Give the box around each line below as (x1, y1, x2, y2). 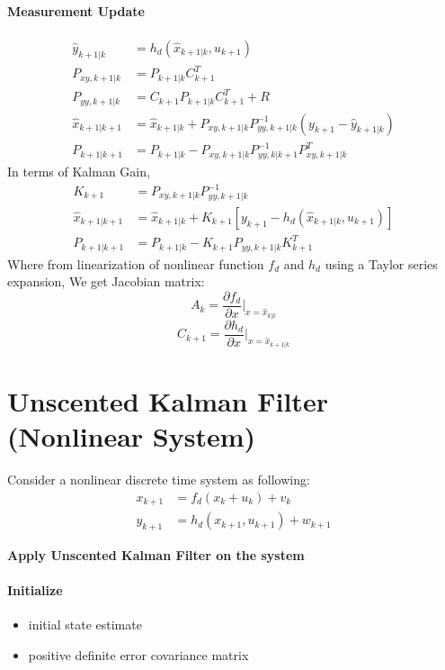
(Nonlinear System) (7, 418, 256, 455)
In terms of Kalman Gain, (7, 161, 150, 180)
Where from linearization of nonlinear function (7, 254, 264, 273)
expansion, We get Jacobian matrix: (7, 272, 205, 291)
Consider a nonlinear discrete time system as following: (7, 470, 310, 489)
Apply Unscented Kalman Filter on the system (7, 545, 305, 564)
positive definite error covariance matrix (28, 645, 249, 664)
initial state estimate (28, 615, 142, 634)
